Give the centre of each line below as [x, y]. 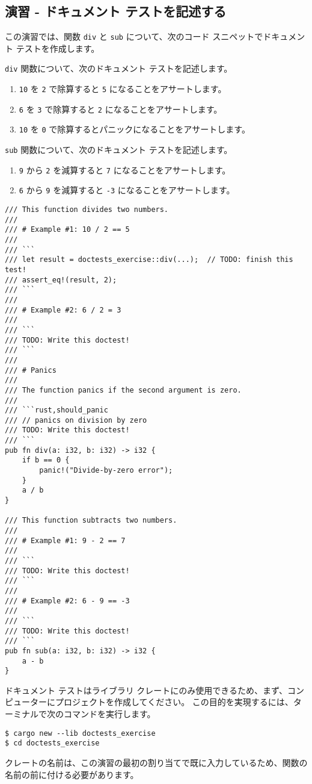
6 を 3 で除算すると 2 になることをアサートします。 [121, 109]
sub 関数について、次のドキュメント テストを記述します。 [119, 150]
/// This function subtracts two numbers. [91, 521]
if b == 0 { [46, 460]
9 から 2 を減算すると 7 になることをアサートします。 [125, 170]
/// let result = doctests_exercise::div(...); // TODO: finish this [149, 260]
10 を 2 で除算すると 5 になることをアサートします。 [123, 89]
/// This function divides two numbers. [87, 210]
